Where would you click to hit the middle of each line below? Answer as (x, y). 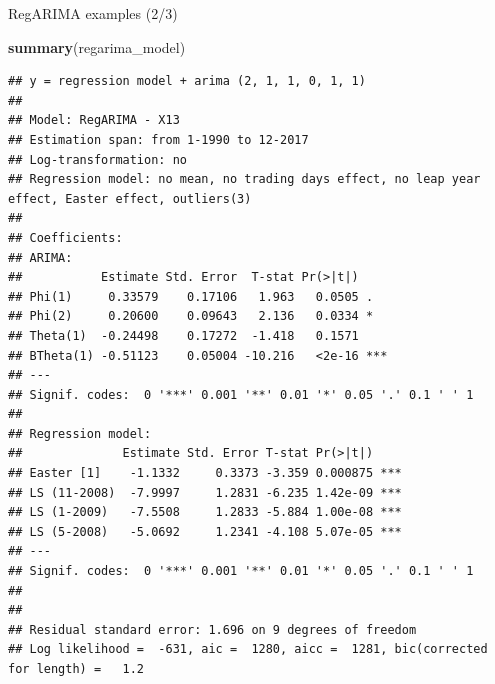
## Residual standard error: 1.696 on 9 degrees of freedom (212, 629)
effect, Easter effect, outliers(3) (130, 198)
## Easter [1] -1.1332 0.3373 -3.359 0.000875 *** (205, 473)
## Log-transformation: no (97, 159)
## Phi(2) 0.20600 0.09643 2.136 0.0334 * (191, 316)
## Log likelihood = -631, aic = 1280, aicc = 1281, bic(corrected (248, 649)
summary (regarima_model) (97, 46)
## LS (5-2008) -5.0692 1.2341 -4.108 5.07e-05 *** (205, 531)
